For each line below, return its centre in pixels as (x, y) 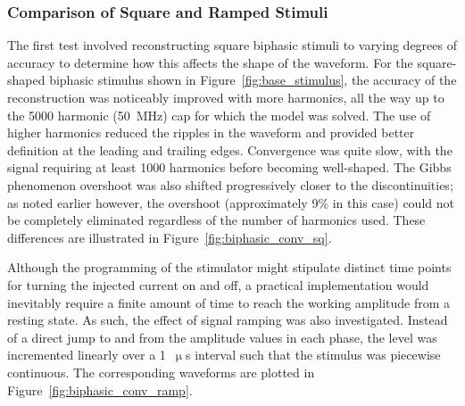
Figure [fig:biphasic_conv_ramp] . (100, 389)
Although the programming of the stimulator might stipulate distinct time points (229, 267)
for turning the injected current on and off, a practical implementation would (218, 284)
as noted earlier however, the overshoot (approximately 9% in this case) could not (231, 202)
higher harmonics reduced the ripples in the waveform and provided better (211, 133)
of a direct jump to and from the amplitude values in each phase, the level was (222, 337)
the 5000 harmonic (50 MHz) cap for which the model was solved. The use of (219, 115)
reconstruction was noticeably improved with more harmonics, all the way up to (226, 97)
